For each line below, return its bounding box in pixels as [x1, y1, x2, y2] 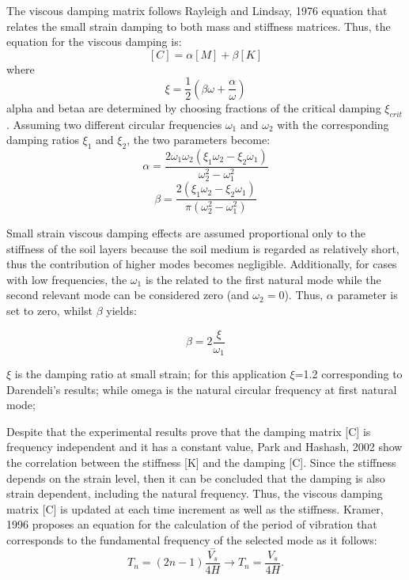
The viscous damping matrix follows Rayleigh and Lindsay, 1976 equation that [6, 2, 388, 18]
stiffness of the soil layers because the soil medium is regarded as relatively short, [6, 240, 400, 256]
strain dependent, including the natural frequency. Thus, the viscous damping [6, 485, 383, 502]
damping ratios [6, 131, 79, 148]
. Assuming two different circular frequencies [6, 116, 222, 132]
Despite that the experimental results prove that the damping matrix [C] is [6, 423, 371, 439]
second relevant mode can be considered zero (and [6, 286, 249, 303]
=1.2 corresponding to [294, 366, 403, 382]
